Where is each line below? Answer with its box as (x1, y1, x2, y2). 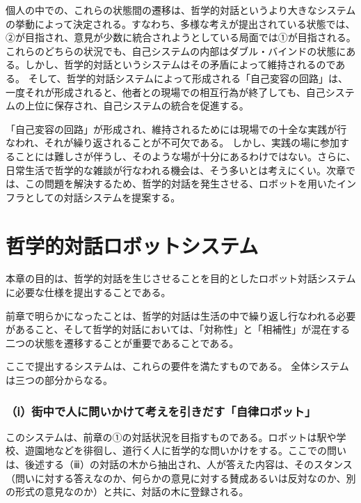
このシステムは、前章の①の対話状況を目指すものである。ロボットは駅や (6, 429, 337, 444)
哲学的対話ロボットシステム (6, 231, 259, 259)
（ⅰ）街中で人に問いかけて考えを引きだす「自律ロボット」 (6, 402, 316, 419)
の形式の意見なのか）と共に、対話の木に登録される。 (6, 484, 249, 499)
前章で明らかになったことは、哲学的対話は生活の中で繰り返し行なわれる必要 (6, 308, 356, 323)
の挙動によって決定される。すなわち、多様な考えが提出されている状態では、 (6, 16, 355, 31)
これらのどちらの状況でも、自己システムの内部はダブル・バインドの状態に (6, 43, 346, 58)
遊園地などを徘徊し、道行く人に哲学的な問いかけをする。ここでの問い (24, 443, 346, 458)
